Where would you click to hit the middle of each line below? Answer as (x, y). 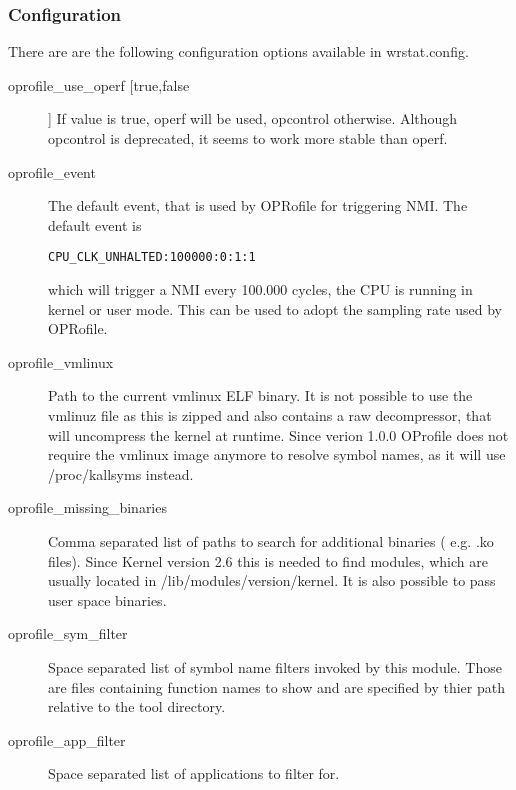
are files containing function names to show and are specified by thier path (276, 686)
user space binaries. (107, 599)
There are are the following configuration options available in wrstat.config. (238, 51)
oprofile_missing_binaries (87, 507)
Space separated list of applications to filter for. (194, 773)
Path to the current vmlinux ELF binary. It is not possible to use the (260, 395)
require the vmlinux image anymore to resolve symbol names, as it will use (277, 454)
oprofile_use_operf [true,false (99, 84)
